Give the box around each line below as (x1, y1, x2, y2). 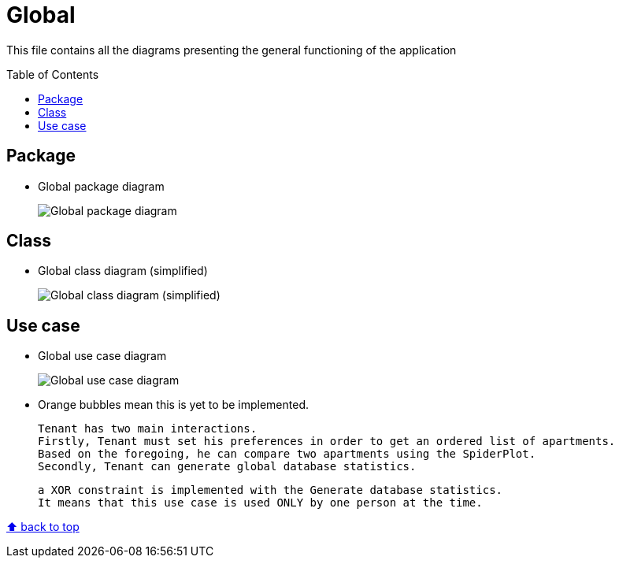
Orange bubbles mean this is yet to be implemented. (38, 398, 309, 412)
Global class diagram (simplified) (38, 264, 208, 278)
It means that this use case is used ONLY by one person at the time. (38, 496, 483, 510)
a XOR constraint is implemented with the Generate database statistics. (38, 484, 503, 497)
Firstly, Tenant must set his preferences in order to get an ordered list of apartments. (38, 435, 616, 448)
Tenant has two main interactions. (38, 422, 258, 436)
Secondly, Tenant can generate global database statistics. (38, 460, 417, 473)
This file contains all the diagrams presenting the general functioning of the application (6, 43, 457, 57)
